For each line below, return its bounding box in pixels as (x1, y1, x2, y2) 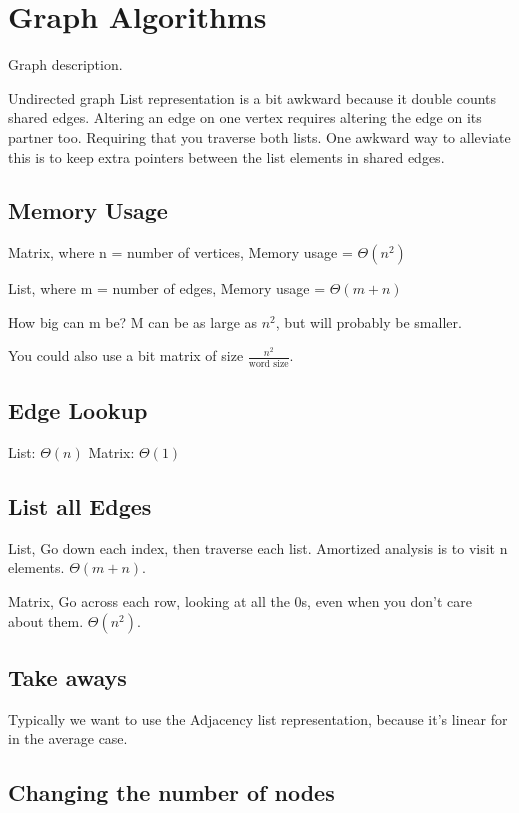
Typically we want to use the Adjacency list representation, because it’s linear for (8, 708, 508, 729)
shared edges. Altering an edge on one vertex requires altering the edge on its (8, 107, 482, 128)
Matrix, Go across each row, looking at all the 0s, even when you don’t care (8, 590, 473, 611)
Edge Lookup (8, 395, 148, 426)
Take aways (8, 661, 127, 692)
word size (248, 358, 289, 369)
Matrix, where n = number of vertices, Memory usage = (8, 242, 353, 263)
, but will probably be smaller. (275, 311, 462, 332)
